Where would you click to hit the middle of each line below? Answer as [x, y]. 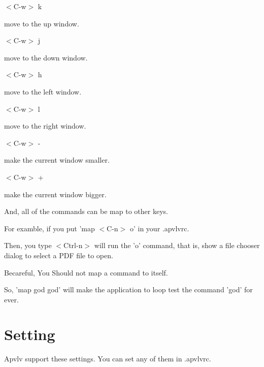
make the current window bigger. [55, 194]
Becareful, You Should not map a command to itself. [86, 272]
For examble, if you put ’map [49, 228]
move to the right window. [45, 126]
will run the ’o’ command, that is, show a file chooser [177, 245]
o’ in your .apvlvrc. [159, 228]
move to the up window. [42, 23]
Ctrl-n [73, 245]
